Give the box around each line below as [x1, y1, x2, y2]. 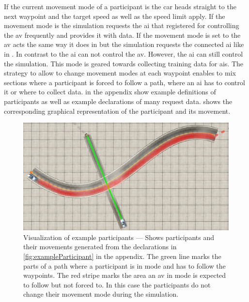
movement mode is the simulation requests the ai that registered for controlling [4, 20, 239, 30]
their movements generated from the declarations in [23, 242, 177, 252]
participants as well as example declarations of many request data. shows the [4, 96, 233, 106]
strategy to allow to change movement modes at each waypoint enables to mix [4, 68, 236, 78]
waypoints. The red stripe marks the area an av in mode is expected [23, 270, 226, 280]
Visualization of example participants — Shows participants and [23, 232, 214, 242]
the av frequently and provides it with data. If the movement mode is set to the [4, 30, 241, 40]
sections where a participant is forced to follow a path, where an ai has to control [4, 77, 245, 87]
